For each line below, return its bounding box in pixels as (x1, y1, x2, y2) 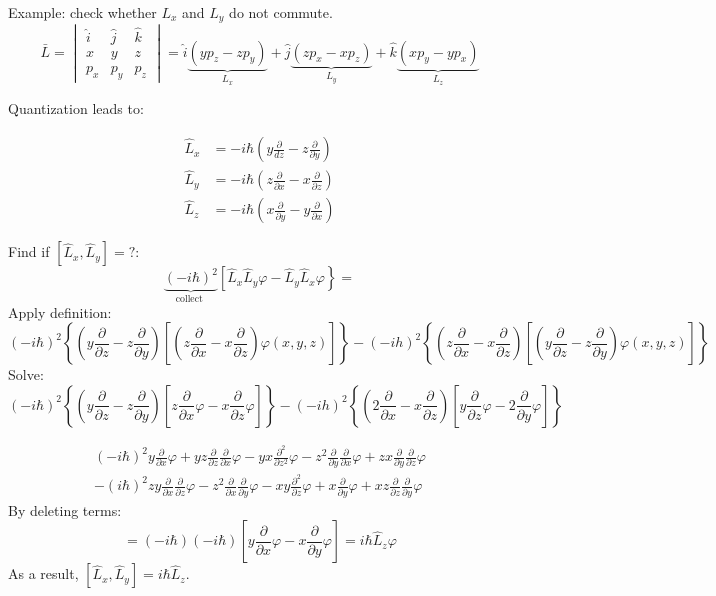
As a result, (8, 563, 79, 584)
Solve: (8, 364, 44, 385)
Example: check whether (8, 2, 157, 22)
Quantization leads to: (8, 98, 144, 119)
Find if (8, 241, 50, 262)
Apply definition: (8, 301, 112, 322)
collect (175, 294, 203, 305)
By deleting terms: (8, 499, 122, 520)
